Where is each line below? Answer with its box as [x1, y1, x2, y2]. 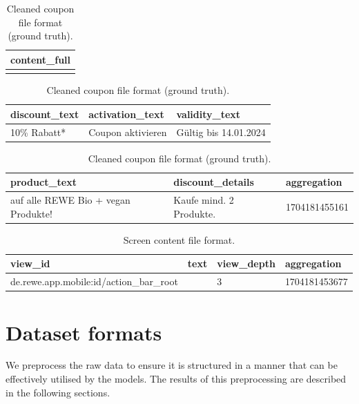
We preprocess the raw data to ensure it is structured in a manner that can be [6, 358, 338, 372]
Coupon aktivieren [88, 124, 167, 139]
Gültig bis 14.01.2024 [176, 124, 266, 139]
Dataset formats [6, 318, 162, 346]
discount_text [10, 106, 79, 121]
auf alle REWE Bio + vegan [10, 193, 130, 207]
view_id [10, 256, 50, 271]
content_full [10, 52, 71, 66]
